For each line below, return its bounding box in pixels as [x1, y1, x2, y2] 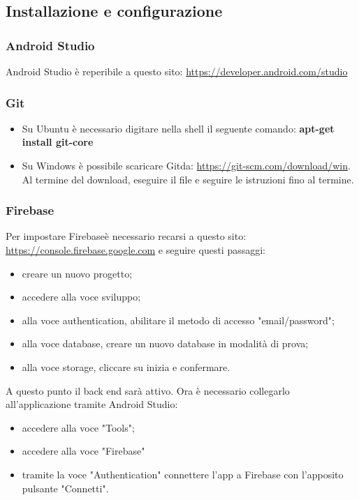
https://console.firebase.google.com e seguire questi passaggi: [6, 243, 265, 257]
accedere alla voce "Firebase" [22, 444, 145, 458]
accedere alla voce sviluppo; [22, 289, 141, 304]
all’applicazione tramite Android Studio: [6, 397, 178, 411]
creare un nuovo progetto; [22, 266, 133, 280]
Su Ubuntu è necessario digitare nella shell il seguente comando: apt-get [22, 121, 335, 135]
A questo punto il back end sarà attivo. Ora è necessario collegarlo [6, 383, 290, 397]
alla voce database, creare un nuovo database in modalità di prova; [22, 336, 309, 351]
